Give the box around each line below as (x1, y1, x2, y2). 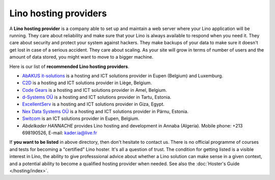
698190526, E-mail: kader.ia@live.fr (22, 130, 97, 136)
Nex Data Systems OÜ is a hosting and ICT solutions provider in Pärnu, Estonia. (22, 108, 188, 114)
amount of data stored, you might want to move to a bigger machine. (9, 54, 154, 60)
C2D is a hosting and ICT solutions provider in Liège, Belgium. (22, 80, 152, 86)
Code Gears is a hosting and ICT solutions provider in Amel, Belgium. (22, 87, 168, 93)
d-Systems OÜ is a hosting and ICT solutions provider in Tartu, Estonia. (22, 94, 172, 100)
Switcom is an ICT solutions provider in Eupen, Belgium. (22, 115, 140, 122)
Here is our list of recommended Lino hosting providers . (9, 63, 129, 69)
